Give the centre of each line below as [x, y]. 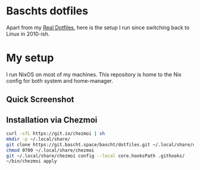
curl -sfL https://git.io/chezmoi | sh [56, 134]
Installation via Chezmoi [52, 120]
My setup [30, 58]
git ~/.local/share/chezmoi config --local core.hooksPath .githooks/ [96, 156]
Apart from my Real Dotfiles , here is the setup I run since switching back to [98, 27]
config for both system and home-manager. [60, 81]
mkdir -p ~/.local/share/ [38, 139]
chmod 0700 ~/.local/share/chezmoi [50, 150]
